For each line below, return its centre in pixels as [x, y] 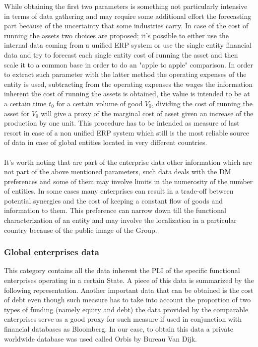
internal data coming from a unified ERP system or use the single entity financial [128, 45]
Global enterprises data [52, 252]
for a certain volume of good [99, 103]
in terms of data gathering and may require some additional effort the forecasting [128, 16]
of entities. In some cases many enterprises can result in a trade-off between [119, 191]
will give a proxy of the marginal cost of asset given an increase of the [147, 113]
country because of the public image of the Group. [81, 230]
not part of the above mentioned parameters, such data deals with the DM [118, 172]
